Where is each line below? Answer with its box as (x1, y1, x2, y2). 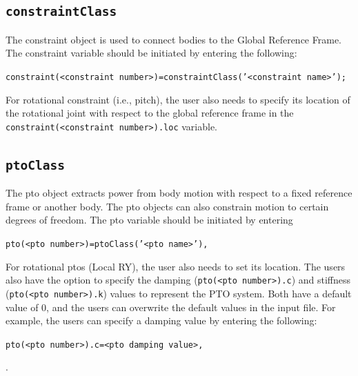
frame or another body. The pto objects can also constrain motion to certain (6, 199, 329, 213)
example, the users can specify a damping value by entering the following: (6, 313, 317, 328)
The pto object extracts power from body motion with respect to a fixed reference (6, 186, 352, 200)
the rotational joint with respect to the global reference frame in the (6, 106, 294, 120)
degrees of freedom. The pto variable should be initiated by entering (6, 212, 293, 227)
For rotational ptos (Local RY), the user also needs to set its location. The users (6, 259, 346, 273)
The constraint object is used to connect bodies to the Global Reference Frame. (6, 32, 341, 46)
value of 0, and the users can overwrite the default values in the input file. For (6, 299, 336, 314)
